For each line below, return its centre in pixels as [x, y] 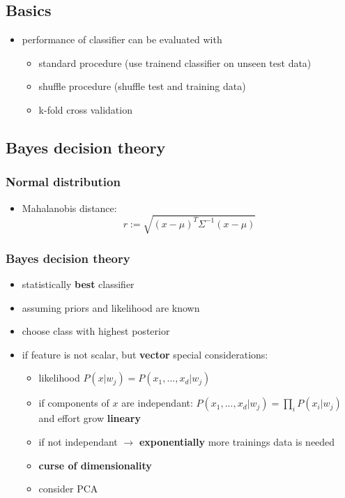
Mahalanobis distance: [69, 207]
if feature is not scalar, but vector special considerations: [145, 354]
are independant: [157, 403]
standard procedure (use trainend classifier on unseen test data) [175, 62]
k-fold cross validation [85, 109]
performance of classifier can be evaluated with [122, 39]
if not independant [78, 441]
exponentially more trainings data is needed [237, 441]
